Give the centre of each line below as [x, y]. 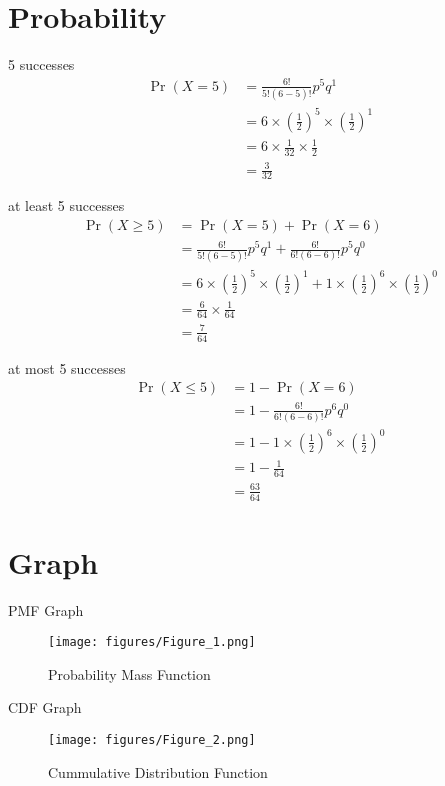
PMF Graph [46, 609]
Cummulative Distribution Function [158, 771]
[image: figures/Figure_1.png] [152, 642]
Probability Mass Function [129, 673]
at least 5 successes [66, 205]
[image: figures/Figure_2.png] [152, 740]
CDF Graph [45, 707]
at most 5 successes [67, 367]
